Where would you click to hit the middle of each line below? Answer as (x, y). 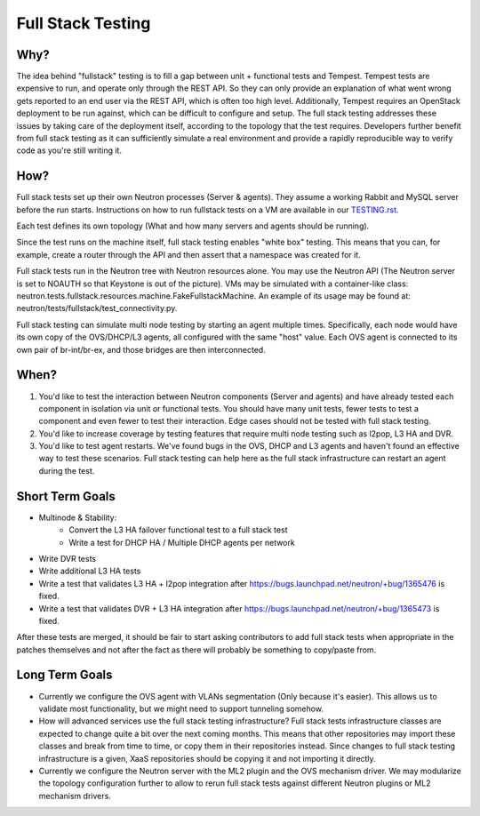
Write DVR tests (68, 558)
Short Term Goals (66, 496)
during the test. (67, 470)
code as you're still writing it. (69, 150)
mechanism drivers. (75, 796)
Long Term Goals (64, 675)
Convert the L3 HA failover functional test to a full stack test (178, 530)
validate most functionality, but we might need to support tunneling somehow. (181, 708)
